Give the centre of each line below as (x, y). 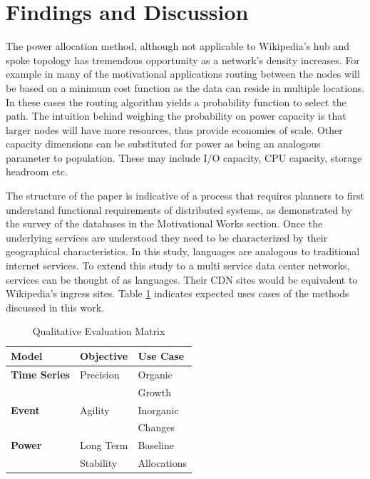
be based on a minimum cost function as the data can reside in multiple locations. (185, 87)
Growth (154, 392)
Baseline (156, 445)
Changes (156, 427)
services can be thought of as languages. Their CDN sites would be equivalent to (182, 279)
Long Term (104, 445)
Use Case (161, 356)
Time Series (40, 374)
